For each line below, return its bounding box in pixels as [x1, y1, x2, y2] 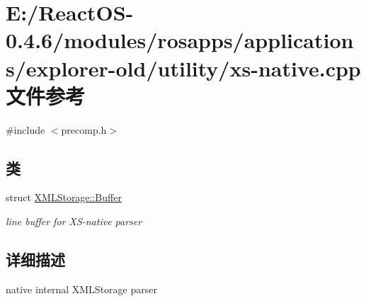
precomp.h [61, 122, 107, 137]
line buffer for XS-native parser [6, 214, 142, 229]
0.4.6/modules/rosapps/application [6, 25, 354, 55]
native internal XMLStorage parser [6, 281, 157, 296]
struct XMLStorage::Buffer [6, 190, 122, 205]
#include [6, 122, 45, 137]
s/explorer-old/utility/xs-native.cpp [6, 53, 361, 82]
